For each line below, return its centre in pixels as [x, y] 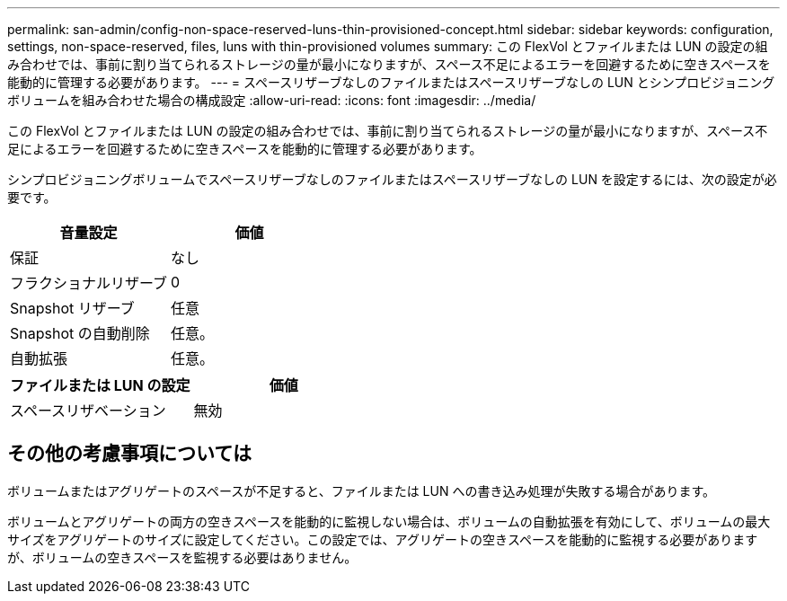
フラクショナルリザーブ [89, 283]
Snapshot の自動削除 [80, 333]
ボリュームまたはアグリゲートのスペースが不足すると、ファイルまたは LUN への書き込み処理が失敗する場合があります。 [361, 491]
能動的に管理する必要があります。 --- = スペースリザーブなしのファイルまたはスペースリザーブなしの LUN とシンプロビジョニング [391, 82]
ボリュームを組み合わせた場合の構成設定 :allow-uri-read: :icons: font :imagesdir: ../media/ [272, 100]
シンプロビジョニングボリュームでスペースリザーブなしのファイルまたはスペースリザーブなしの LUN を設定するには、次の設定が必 [392, 179]
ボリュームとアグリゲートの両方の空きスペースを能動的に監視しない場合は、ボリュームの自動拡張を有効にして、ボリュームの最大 [389, 521]
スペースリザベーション [88, 411]
